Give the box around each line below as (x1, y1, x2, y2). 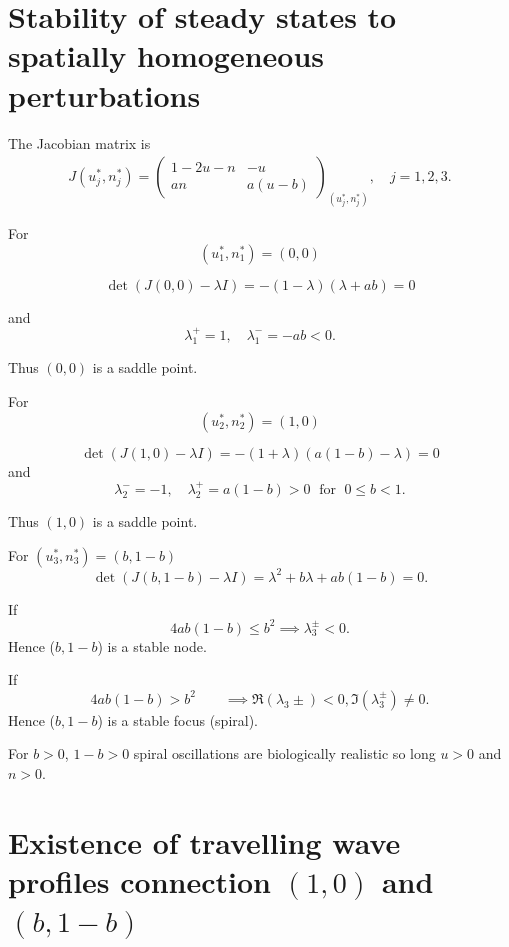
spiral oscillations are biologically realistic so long (133, 743, 436, 764)
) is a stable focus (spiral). (97, 709, 259, 730)
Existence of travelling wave (8, 821, 401, 862)
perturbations (8, 74, 201, 115)
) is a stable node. (97, 635, 207, 656)
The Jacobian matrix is (8, 132, 151, 153)
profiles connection (8, 860, 271, 901)
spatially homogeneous (8, 35, 325, 76)
